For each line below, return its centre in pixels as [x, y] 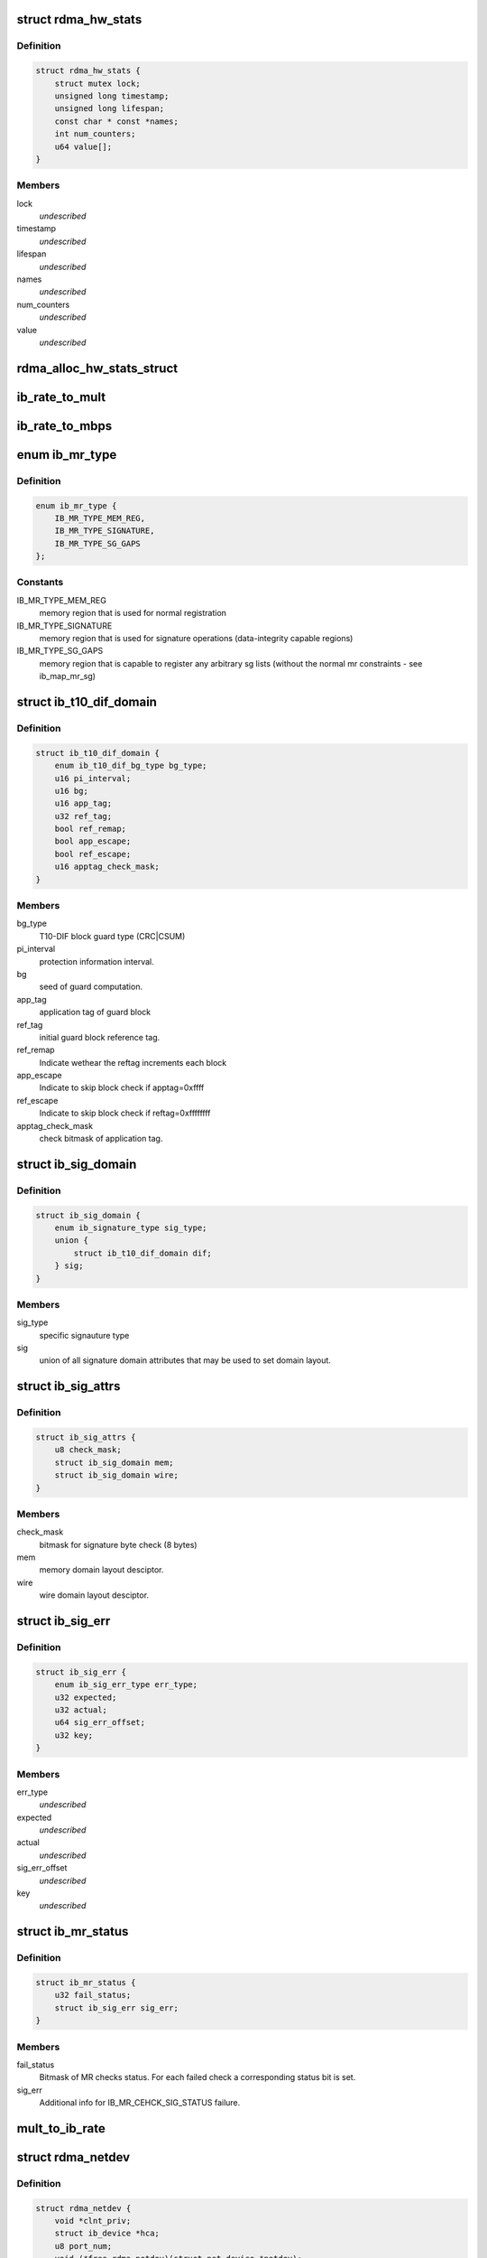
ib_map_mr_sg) [68, 676]
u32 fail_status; [93, 1995]
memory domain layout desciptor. [101, 1570]
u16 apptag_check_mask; [107, 867]
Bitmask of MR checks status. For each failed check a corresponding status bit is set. [198, 2077]
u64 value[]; [83, 146]
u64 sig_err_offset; [100, 1722]
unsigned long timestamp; [112, 96]
